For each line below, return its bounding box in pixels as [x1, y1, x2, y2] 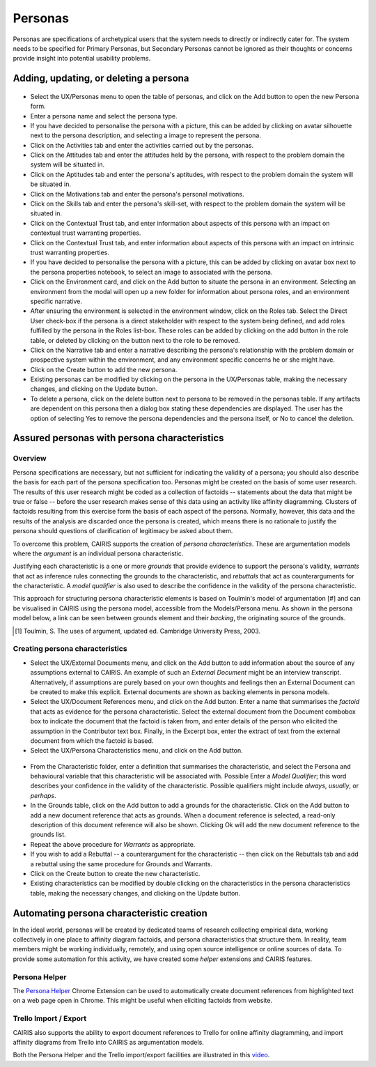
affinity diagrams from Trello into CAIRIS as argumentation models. [13, 1038, 205, 1046]
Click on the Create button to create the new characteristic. [30, 869, 201, 877]
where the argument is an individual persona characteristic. [13, 549, 184, 558]
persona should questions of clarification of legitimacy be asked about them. [13, 527, 233, 535]
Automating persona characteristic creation [13, 907, 208, 919]
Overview [13, 454, 47, 463]
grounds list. [30, 830, 66, 839]
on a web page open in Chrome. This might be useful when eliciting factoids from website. [13, 997, 273, 1005]
